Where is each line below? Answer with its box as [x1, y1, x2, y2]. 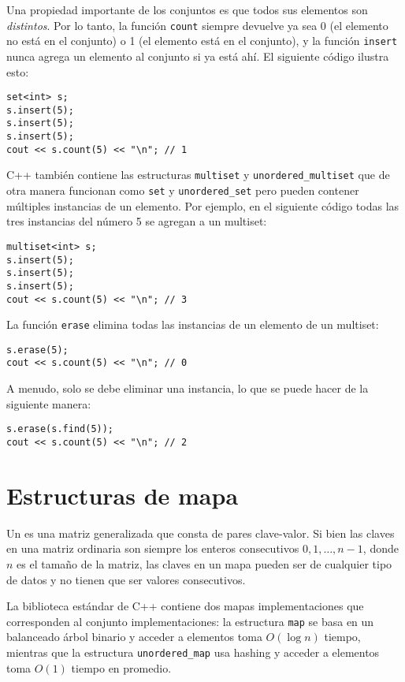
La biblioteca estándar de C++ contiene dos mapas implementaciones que [6, 598, 364, 614]
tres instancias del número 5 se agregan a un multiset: [6, 213, 267, 229]
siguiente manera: [6, 395, 91, 412]
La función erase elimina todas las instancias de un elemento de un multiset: [6, 316, 379, 333]
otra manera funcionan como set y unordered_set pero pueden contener [6, 182, 359, 199]
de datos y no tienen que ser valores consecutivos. [6, 571, 246, 587]
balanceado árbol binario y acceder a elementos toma [6, 628, 262, 645]
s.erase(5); [6, 344, 69, 356]
